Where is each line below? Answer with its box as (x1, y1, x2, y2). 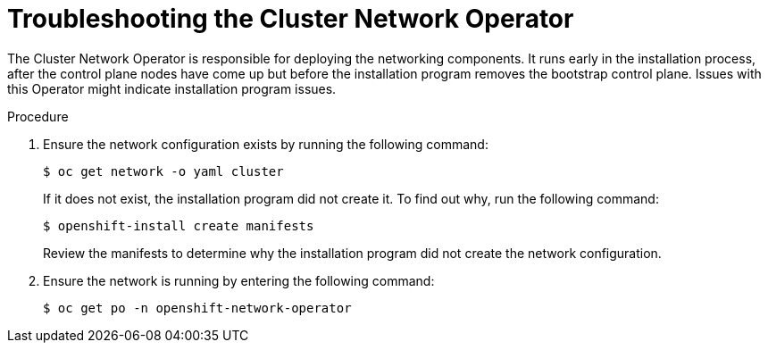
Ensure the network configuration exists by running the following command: (43, 136, 488, 152)
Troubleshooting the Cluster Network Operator (7, 4, 574, 34)
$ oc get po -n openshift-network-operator (43, 300, 352, 315)
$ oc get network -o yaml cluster (43, 163, 284, 179)
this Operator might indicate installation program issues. (7, 80, 337, 96)
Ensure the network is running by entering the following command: (43, 272, 435, 288)
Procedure (7, 108, 69, 124)
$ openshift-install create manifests (43, 218, 314, 233)
